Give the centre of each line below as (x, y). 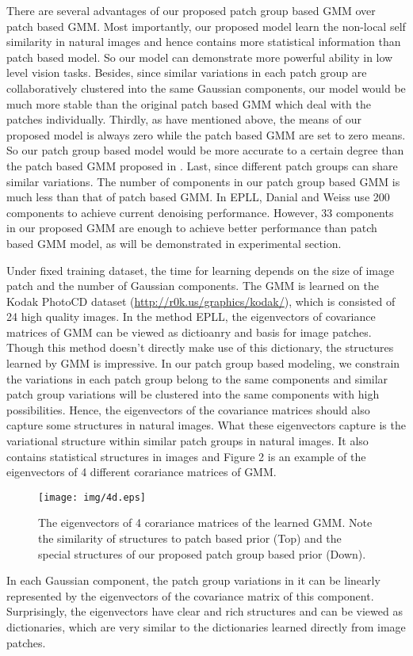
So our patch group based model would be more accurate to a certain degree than (205, 150)
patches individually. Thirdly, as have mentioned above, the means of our (184, 119)
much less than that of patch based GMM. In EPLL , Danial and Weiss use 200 (198, 197)
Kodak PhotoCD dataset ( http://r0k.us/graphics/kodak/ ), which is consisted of (201, 301)
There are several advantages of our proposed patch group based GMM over (191, 10)
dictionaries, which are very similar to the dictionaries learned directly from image (206, 627)
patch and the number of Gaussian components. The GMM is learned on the (193, 286)
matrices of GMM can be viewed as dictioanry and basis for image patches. (189, 332)
